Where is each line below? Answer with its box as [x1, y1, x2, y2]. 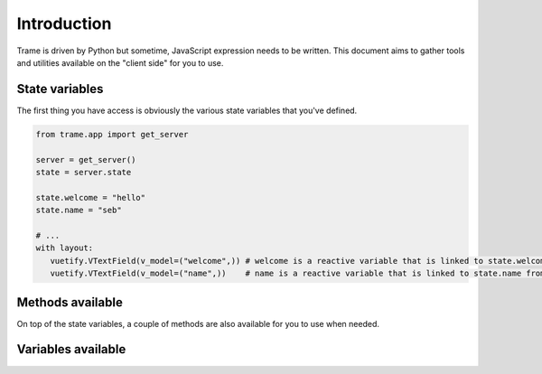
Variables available [16, 341, 126, 357]
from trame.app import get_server [35, 129, 189, 139]
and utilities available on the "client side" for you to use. [16, 57, 224, 68]
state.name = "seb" [35, 205, 122, 216]
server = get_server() [35, 154, 136, 164]
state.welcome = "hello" [35, 192, 146, 202]
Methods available [16, 295, 124, 310]
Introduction [16, 14, 112, 33]
